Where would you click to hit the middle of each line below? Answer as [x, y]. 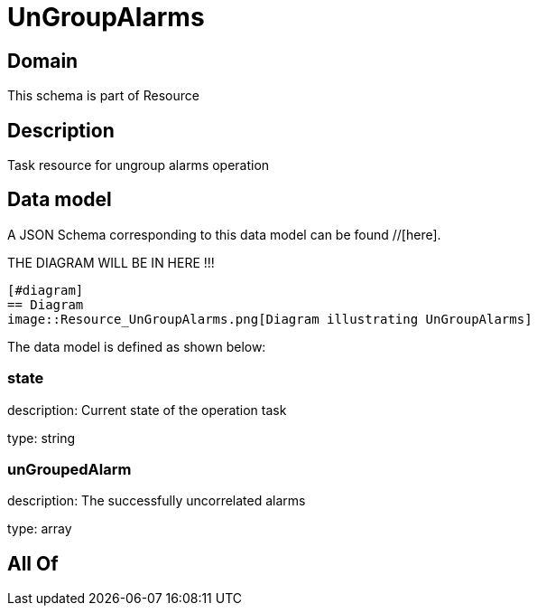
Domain [43, 61]
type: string [42, 438]
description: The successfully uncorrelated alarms [157, 501]
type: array [40, 529]
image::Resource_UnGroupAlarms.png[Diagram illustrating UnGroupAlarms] [270, 319]
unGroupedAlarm [69, 469]
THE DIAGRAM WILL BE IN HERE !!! [111, 262]
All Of [33, 563]
